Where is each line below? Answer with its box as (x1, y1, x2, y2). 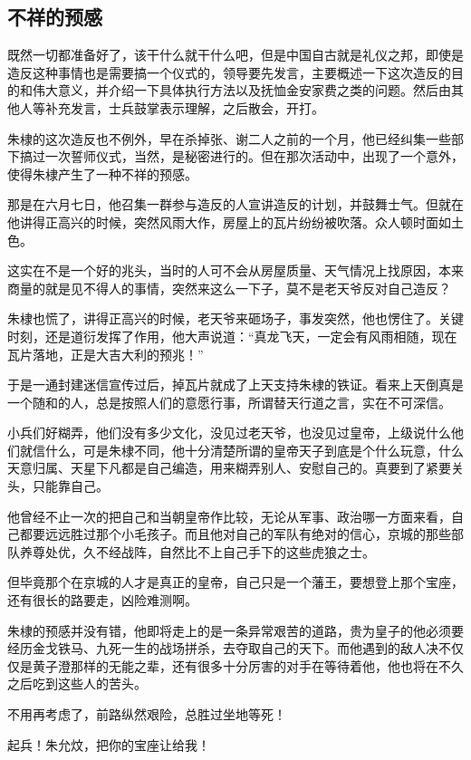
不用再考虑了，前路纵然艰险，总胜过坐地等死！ (7, 705, 286, 724)
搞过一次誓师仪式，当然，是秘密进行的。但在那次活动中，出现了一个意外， (19, 147, 464, 166)
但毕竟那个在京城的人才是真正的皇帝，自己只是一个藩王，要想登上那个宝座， (7, 572, 464, 592)
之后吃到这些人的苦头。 (7, 674, 147, 693)
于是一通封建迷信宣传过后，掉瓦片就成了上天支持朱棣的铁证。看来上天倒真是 (7, 375, 464, 394)
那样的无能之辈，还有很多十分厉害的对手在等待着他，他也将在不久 (70, 656, 464, 675)
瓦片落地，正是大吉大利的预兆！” (7, 344, 204, 363)
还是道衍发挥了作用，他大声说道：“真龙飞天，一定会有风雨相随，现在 (44, 326, 457, 345)
